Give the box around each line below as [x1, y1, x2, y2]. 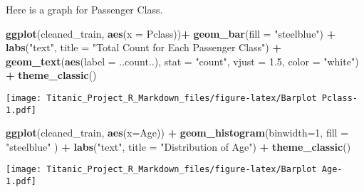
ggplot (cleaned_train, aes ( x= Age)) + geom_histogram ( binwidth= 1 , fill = [6, 125, 349, 140]
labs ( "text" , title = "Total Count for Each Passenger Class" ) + [6, 40, 281, 55]
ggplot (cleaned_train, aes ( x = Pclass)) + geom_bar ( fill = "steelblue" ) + [6, 26, 336, 41]
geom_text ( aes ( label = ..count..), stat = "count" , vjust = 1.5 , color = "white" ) [6, 53, 359, 68]
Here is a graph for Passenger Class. [6, 2, 163, 16]
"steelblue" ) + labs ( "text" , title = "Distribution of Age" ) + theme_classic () [6, 139, 351, 154]
